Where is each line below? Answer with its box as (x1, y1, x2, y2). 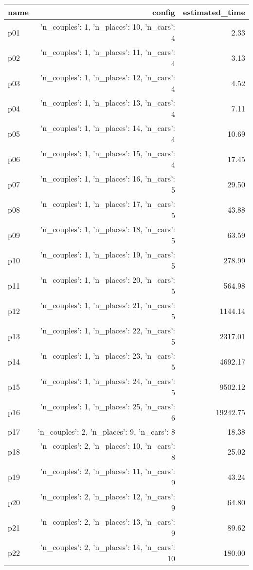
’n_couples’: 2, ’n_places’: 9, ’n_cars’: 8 (37, 426, 176, 437)
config (152, 6, 176, 18)
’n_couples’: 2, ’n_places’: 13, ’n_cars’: (40, 516, 176, 527)
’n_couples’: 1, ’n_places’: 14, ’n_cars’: (40, 122, 176, 133)
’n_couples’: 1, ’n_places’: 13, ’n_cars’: (40, 97, 176, 108)
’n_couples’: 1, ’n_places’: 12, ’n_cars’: (40, 72, 176, 83)
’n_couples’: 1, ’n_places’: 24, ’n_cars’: (40, 375, 176, 386)
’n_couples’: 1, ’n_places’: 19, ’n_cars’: (40, 249, 176, 260)
